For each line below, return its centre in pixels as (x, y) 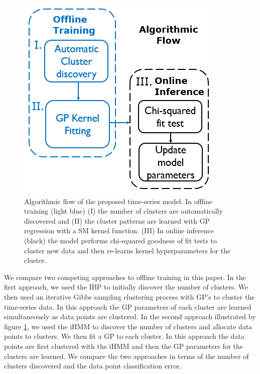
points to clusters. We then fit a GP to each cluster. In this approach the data (124, 336)
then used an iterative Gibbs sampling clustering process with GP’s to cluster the (129, 296)
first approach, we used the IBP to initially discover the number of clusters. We (126, 287)
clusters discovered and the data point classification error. (93, 366)
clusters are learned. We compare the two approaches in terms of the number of (126, 356)
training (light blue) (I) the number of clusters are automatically (123, 211)
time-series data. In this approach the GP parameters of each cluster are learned (128, 306)
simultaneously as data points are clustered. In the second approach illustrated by (130, 316)
